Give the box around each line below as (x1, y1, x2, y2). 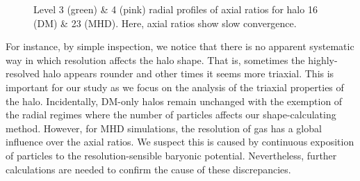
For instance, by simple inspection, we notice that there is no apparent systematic (6, 39, 354, 54)
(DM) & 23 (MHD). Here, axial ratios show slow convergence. (33, 15, 297, 30)
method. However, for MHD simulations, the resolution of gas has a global (6, 120, 322, 135)
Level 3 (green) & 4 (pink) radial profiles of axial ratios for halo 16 (33, 2, 318, 16)
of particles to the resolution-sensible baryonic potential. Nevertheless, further (6, 148, 337, 162)
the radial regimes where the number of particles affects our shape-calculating (6, 107, 336, 122)
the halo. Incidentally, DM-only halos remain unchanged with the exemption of (6, 93, 343, 108)
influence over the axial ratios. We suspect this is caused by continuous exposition (6, 134, 354, 149)
